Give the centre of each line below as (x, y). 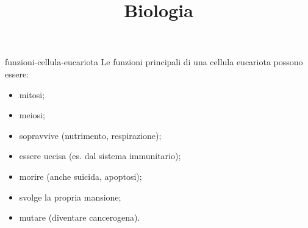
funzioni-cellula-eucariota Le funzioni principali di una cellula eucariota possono (154, 62)
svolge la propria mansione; (70, 197)
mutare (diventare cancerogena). (80, 217)
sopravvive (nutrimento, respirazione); (90, 135)
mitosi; (32, 94)
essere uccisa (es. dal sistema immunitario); (100, 156)
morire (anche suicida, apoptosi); (81, 176)
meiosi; (32, 115)
